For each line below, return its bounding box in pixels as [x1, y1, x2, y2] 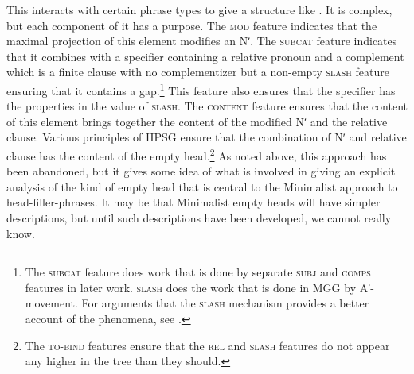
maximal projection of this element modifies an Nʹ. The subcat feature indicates [6, 33, 397, 49]
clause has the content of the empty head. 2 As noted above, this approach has [6, 145, 387, 164]
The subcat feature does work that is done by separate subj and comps [25, 264, 371, 280]
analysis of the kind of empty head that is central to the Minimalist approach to [6, 178, 398, 195]
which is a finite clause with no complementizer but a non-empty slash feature [6, 64, 389, 80]
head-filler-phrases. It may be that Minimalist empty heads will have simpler [6, 194, 381, 210]
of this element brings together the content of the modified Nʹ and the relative [6, 113, 388, 129]
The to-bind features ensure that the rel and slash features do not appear [25, 337, 390, 353]
